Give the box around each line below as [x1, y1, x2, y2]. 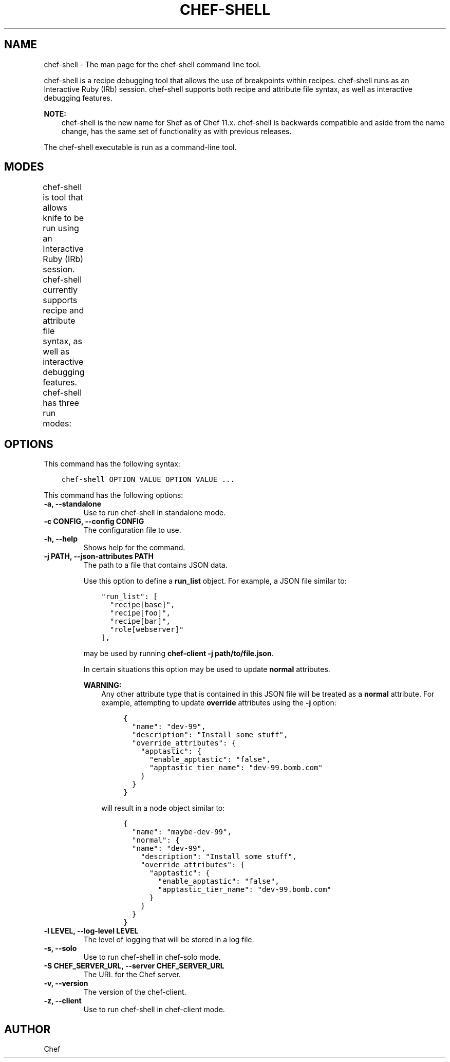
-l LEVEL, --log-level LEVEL [44, 926, 139, 936]
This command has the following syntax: [44, 459, 180, 469]
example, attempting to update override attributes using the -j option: [101, 698, 336, 707]
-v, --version [44, 979, 88, 988]
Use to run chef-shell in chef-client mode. [83, 1005, 225, 1014]
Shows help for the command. [83, 543, 185, 552]
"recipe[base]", [110, 601, 175, 609]
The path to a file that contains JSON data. [83, 561, 228, 570]
